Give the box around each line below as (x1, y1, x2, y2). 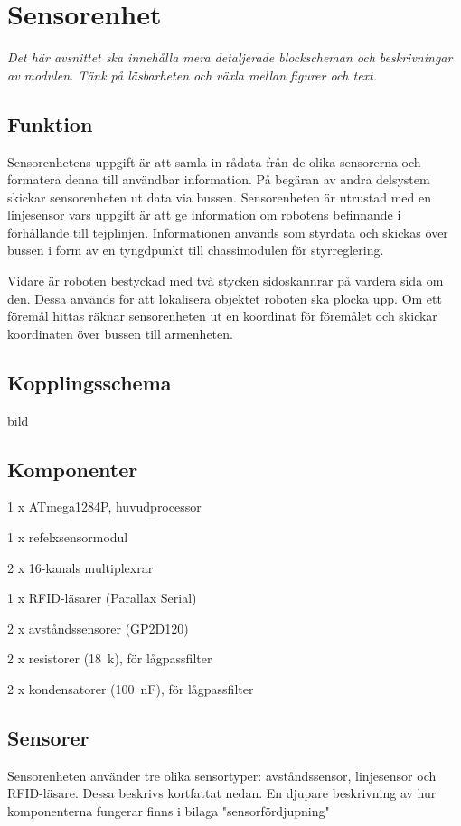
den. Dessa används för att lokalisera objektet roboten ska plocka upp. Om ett (7, 288, 442, 307)
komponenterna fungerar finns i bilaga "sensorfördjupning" (7, 802, 330, 820)
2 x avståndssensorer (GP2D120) (7, 618, 189, 637)
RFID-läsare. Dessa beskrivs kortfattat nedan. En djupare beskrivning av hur (7, 784, 437, 803)
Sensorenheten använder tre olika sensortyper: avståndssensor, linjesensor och (7, 765, 437, 784)
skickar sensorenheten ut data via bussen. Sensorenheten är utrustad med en (7, 187, 431, 206)
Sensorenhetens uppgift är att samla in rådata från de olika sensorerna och (7, 152, 421, 171)
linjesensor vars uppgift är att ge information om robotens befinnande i (7, 205, 401, 224)
